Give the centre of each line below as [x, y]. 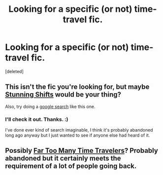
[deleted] [14, 71]
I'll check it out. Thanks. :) [37, 119]
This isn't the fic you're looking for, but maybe [77, 87]
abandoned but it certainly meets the [63, 158]
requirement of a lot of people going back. [71, 166]
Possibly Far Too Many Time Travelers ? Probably [82, 151]
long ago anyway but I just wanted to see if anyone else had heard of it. [78, 135]
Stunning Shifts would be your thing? [63, 95]
